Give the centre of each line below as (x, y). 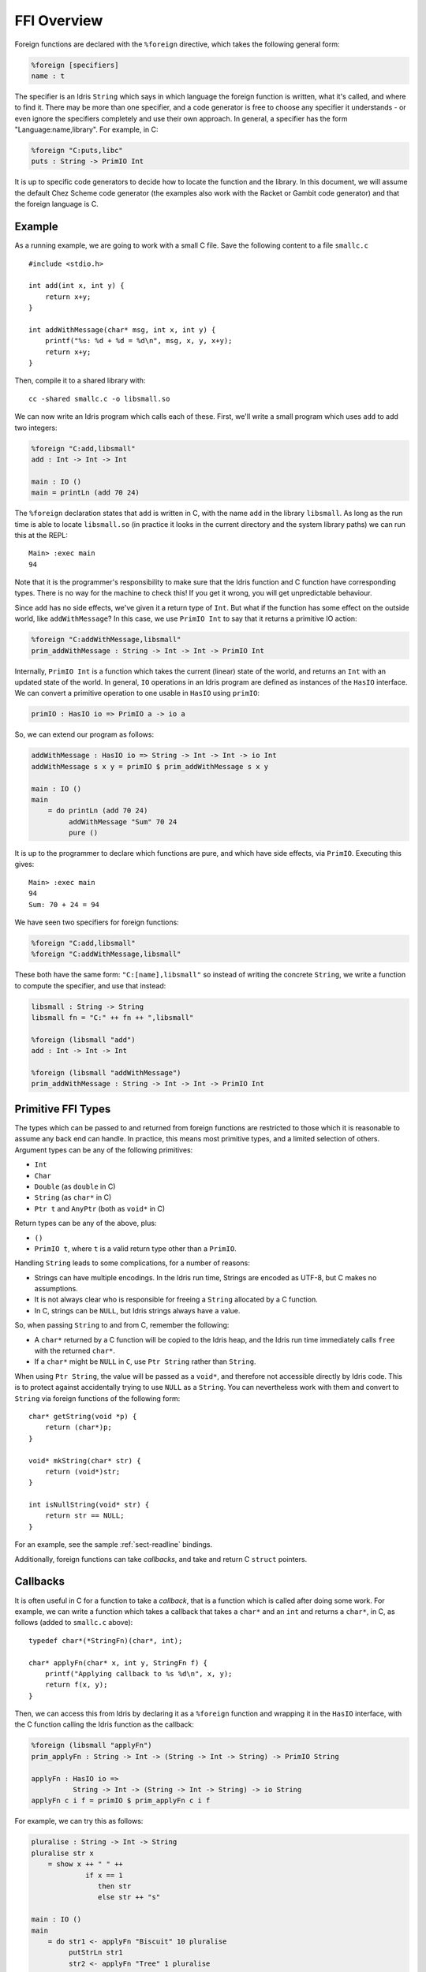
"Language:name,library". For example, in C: (86, 129)
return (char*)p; (78, 1427)
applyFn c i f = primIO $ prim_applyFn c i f (121, 1801)
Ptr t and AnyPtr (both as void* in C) (100, 1208)
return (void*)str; (82, 1472)
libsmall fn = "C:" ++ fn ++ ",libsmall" (112, 1018)
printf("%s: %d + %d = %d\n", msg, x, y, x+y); (138, 341)
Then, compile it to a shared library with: (80, 381)
